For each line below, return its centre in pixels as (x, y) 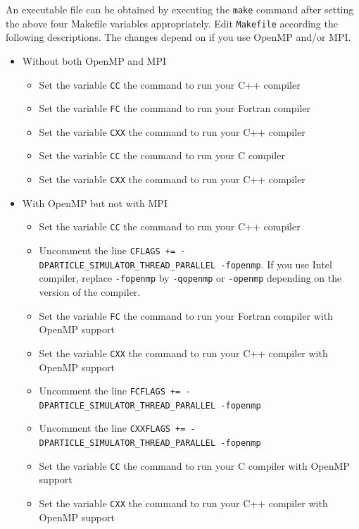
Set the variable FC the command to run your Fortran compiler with (186, 315)
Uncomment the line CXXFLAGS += (112, 428)
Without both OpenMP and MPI (94, 60)
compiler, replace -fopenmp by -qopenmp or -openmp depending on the (190, 278)
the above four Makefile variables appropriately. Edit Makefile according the (172, 23)
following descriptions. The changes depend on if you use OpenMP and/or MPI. (178, 37)
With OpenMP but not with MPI (95, 203)
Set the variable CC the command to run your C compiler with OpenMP (194, 465)
